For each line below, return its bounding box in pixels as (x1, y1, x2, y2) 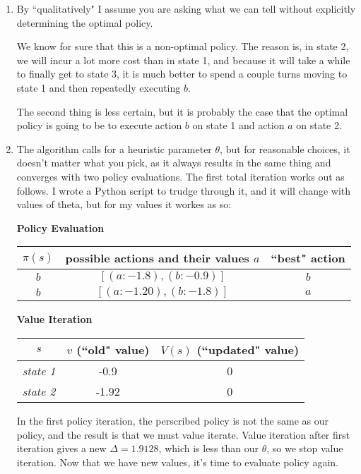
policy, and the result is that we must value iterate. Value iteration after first (16, 427, 350, 442)
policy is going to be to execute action (16, 118, 182, 133)
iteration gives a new (16, 441, 107, 456)
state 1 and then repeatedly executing (16, 80, 181, 95)
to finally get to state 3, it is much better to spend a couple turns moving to (16, 66, 348, 81)
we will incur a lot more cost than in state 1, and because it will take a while (16, 52, 350, 67)
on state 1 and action (192, 118, 285, 133)
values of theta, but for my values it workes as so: (16, 197, 232, 212)
